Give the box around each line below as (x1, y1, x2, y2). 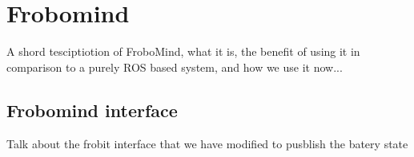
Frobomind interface (6, 97, 178, 122)
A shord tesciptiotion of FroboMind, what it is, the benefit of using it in (6, 43, 360, 60)
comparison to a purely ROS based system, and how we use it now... (6, 58, 343, 75)
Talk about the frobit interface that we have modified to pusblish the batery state (6, 135, 408, 151)
